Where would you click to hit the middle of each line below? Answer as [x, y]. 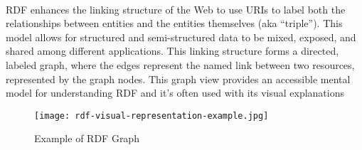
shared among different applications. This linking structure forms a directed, [172, 51]
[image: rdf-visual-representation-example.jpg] [151, 116]
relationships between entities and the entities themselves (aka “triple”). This [174, 23]
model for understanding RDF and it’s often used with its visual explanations [175, 93]
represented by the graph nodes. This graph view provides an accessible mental [178, 79]
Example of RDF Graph [87, 138]
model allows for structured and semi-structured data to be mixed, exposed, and [181, 37]
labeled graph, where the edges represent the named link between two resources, [180, 64]
